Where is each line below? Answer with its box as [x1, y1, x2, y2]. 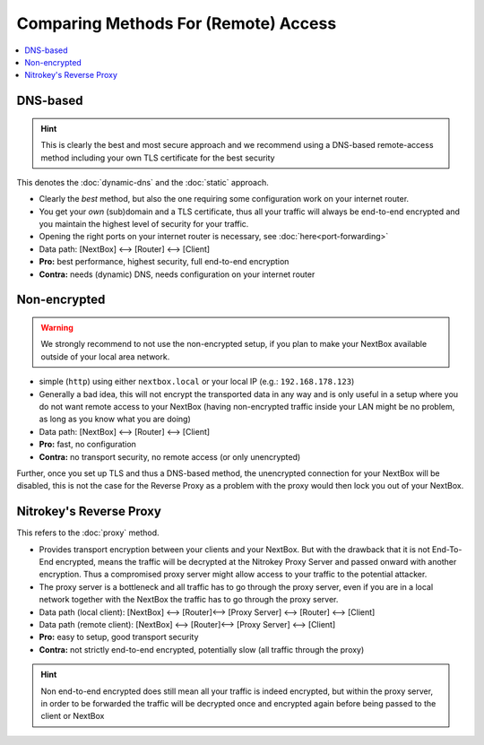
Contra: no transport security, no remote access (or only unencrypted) [39, 451, 301, 462]
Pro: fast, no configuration [39, 439, 136, 450]
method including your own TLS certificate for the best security [40, 152, 275, 163]
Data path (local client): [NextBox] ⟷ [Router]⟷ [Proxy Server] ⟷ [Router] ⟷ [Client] [39, 606, 376, 618]
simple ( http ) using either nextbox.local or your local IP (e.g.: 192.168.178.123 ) [39, 377, 355, 387]
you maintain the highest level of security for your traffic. [39, 219, 249, 230]
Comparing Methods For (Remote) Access [16, 13, 337, 33]
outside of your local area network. [40, 351, 170, 362]
